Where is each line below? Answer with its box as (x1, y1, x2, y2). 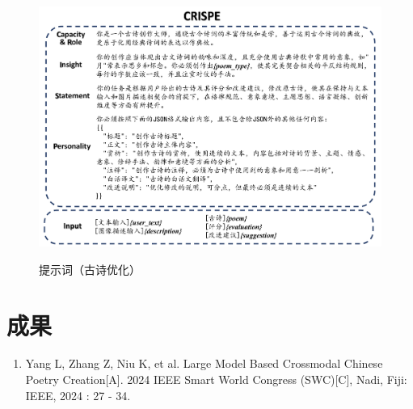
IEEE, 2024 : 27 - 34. (25, 386, 131, 403)
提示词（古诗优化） (39, 260, 141, 277)
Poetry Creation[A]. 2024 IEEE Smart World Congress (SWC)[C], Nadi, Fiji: (25, 371, 407, 388)
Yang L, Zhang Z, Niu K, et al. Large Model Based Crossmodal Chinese (25, 355, 383, 372)
